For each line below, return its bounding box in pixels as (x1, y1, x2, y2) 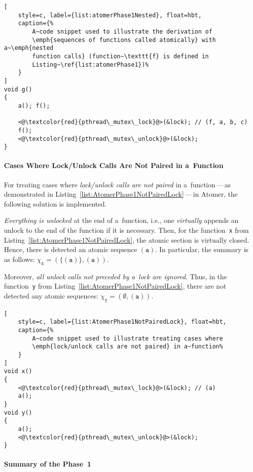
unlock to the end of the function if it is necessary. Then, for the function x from (4, 224, 249, 235)
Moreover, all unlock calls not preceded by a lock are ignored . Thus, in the (4, 271, 227, 281)
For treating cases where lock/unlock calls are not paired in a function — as (4, 179, 231, 189)
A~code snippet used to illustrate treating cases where (32, 335, 223, 342)
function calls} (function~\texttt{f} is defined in (32, 52, 209, 60)
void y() (4, 409, 33, 416)
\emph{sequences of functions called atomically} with (32, 36, 216, 43)
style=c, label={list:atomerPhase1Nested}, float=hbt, (18, 11, 202, 19)
